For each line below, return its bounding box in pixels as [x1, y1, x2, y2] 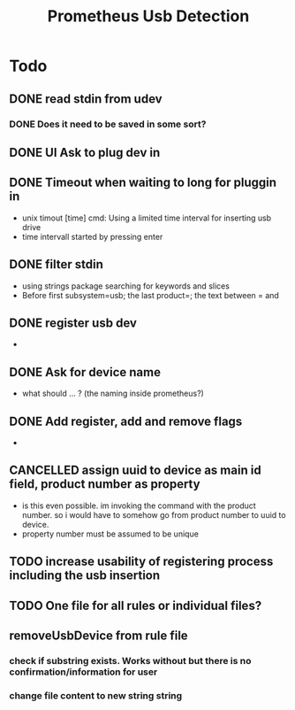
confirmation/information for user [9, 666, 158, 678]
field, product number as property [9, 476, 200, 492]
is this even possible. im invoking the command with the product [21, 500, 256, 511]
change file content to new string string [9, 689, 183, 701]
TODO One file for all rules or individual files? [9, 598, 262, 613]
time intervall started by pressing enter [21, 231, 163, 242]
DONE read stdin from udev [9, 91, 163, 106]
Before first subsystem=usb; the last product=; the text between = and [21, 289, 280, 300]
